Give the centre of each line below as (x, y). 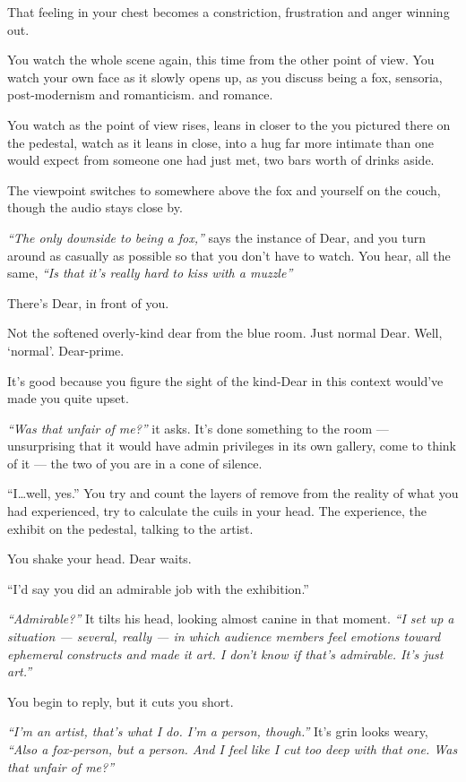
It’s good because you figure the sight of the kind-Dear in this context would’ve (225, 380)
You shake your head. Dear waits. (99, 559)
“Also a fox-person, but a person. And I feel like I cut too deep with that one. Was (233, 749)
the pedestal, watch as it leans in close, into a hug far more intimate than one (220, 142)
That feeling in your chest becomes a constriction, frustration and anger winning (229, 12)
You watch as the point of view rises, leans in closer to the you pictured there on (229, 124)
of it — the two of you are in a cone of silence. (135, 463)
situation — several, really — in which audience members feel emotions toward (224, 636)
